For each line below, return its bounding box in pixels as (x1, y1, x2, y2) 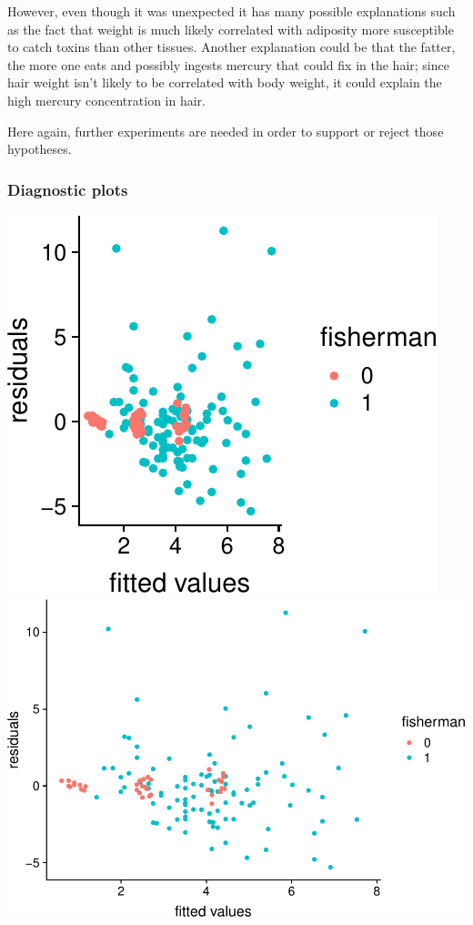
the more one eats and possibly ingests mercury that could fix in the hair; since (7, 55, 449, 74)
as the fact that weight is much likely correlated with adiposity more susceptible (7, 19, 454, 38)
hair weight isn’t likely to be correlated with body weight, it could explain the (7, 73, 442, 92)
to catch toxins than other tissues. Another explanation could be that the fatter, (7, 37, 456, 56)
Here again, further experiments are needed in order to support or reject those (7, 121, 444, 140)
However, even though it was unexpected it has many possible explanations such (7, 2, 456, 20)
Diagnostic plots (7, 178, 128, 200)
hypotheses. (7, 139, 72, 158)
